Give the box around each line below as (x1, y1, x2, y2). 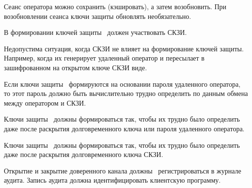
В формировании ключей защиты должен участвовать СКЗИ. (4, 27, 187, 37)
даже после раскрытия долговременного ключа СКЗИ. (4, 149, 163, 159)
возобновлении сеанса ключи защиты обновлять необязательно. (4, 11, 191, 21)
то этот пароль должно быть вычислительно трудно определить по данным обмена (4, 88, 248, 98)
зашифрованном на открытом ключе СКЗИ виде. (4, 62, 147, 72)
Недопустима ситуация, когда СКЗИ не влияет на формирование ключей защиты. (4, 43, 244, 53)
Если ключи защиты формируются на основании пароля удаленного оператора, (4, 78, 241, 89)
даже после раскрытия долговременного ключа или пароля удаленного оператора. (4, 123, 245, 133)
